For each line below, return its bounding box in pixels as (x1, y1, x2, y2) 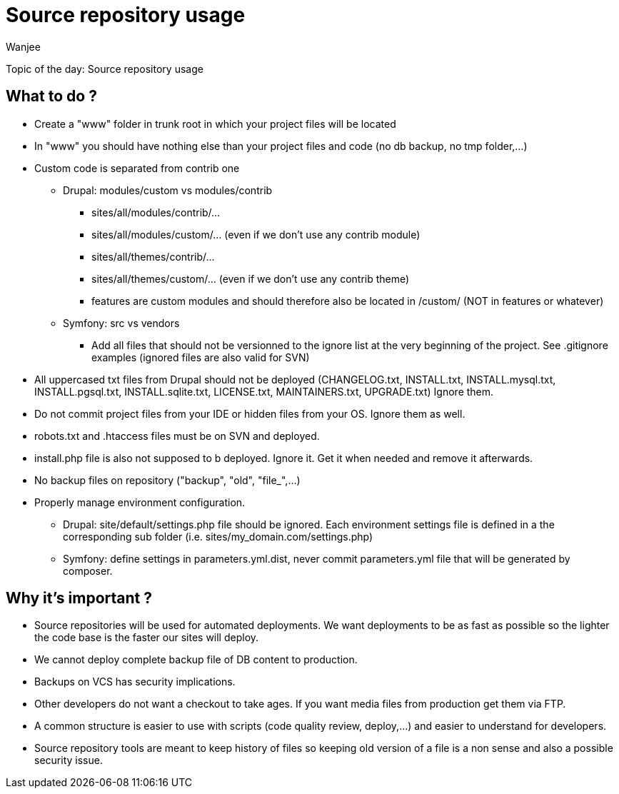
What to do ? (6, 87, 97, 106)
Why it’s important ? (6, 589, 152, 608)
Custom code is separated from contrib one (34, 161, 240, 174)
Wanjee (6, 40, 41, 53)
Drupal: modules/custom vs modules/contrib (63, 184, 273, 196)
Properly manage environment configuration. (34, 496, 246, 508)
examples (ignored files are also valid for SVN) (91, 351, 310, 363)
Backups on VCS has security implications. (34, 675, 236, 688)
